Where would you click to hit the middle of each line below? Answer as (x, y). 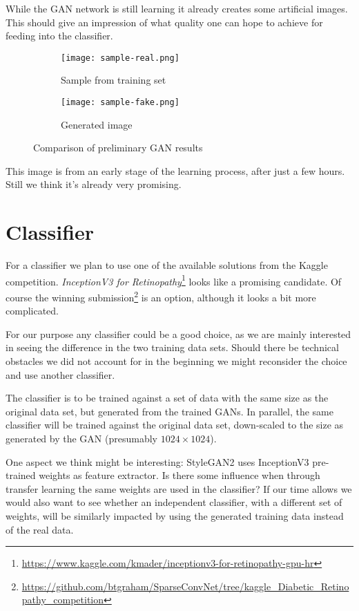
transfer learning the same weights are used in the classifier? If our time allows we (179, 488)
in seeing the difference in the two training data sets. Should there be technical (172, 347)
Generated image (97, 124)
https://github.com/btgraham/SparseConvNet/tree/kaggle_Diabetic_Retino (185, 586)
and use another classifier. (60, 374)
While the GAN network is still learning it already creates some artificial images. (177, 8)
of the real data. (40, 529)
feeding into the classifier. (59, 36)
